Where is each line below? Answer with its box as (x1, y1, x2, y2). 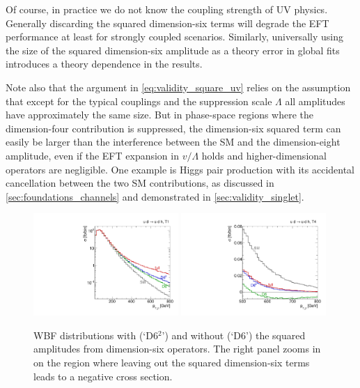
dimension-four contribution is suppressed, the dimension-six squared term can (6, 121, 341, 135)
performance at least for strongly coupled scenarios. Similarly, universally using (6, 29, 343, 44)
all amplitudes (285, 93, 345, 108)
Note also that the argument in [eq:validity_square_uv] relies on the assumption (6, 79, 351, 94)
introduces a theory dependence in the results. (6, 56, 203, 71)
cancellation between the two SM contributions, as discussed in (6, 176, 274, 190)
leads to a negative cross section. (33, 368, 173, 383)
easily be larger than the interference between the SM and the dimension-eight (6, 134, 341, 149)
